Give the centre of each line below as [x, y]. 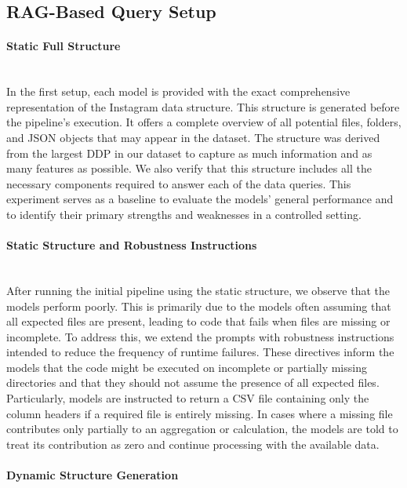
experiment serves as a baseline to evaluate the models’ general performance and [200, 199]
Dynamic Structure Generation [93, 475]
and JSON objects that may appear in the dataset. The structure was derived [193, 137]
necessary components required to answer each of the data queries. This [179, 183]
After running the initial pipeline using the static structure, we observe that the [198, 290]
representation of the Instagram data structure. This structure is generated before [203, 106]
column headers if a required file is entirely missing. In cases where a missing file [200, 413]
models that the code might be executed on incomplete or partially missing [187, 367]
